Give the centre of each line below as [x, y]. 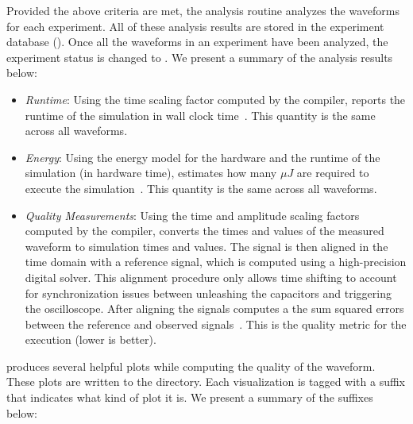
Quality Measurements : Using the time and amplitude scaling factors [192, 215]
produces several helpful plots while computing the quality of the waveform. [191, 366]
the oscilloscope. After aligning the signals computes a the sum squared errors [214, 308]
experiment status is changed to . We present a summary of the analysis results [200, 57]
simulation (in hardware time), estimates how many [151, 173]
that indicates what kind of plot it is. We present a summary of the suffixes [190, 397]
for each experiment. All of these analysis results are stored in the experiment [195, 26]
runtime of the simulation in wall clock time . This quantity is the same [200, 115]
